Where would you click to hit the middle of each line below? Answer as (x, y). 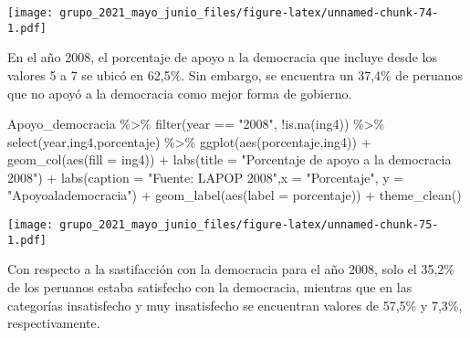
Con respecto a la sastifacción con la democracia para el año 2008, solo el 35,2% (231, 269)
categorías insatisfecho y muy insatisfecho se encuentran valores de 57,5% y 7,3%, (235, 305)
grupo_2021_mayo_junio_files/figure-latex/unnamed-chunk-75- (249, 225)
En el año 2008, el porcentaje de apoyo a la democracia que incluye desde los (222, 57)
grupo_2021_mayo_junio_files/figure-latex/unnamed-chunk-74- (249, 13)
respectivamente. (54, 323)
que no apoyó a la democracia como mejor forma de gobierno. (180, 93)
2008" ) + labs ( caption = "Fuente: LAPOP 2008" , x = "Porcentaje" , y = (206, 177)
